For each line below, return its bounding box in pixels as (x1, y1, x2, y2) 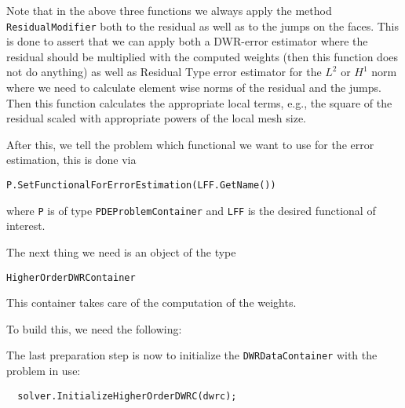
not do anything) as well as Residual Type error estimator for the (6, 64, 322, 80)
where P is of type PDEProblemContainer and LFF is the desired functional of (6, 202, 376, 218)
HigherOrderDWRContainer (6, 271, 136, 283)
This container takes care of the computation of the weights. (6, 294, 297, 311)
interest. (6, 217, 46, 234)
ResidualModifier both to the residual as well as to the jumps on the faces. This (6, 17, 400, 34)
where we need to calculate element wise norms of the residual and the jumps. (6, 79, 381, 96)
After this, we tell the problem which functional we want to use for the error (6, 136, 374, 152)
